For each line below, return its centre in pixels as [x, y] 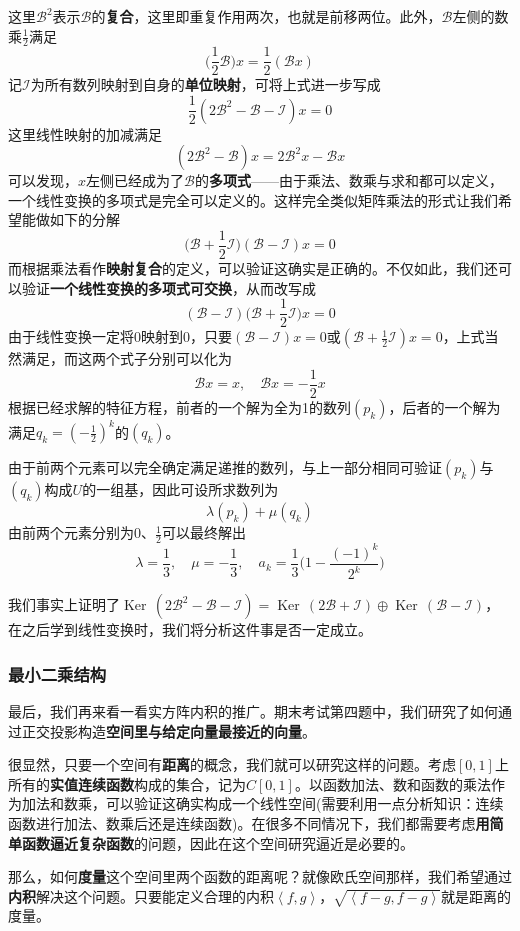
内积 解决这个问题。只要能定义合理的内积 [141, 895]
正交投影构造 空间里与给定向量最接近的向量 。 [168, 730]
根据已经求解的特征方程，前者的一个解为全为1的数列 [179, 406]
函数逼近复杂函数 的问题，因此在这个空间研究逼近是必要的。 [217, 842]
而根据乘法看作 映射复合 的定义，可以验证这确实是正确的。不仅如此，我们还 [253, 267]
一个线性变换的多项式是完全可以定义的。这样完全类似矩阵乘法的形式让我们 [253, 199]
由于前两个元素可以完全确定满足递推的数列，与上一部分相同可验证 [225, 467]
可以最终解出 [203, 532]
